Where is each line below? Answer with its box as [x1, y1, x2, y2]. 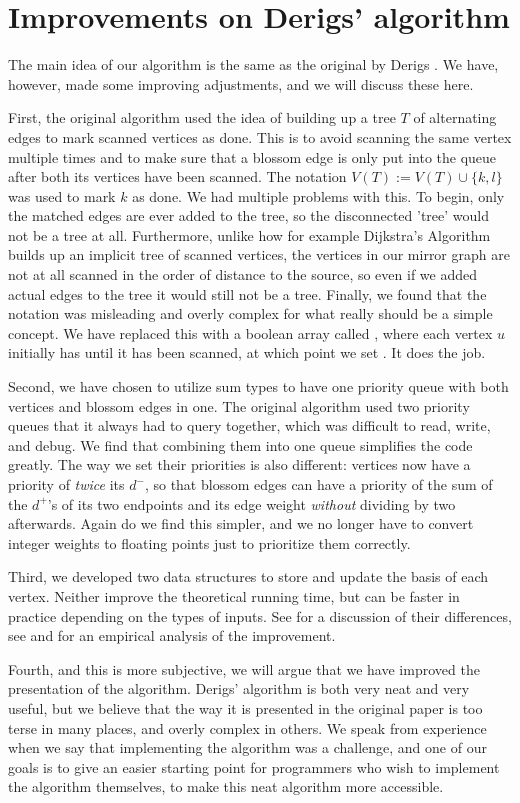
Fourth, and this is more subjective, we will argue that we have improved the [8, 658, 480, 679]
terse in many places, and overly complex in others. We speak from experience [8, 717, 487, 738]
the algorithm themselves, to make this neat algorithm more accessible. [8, 776, 444, 797]
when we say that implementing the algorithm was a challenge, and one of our [8, 737, 487, 758]
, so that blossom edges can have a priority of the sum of [144, 474, 493, 494]
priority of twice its [8, 474, 125, 494]
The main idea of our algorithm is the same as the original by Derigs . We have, [8, 54, 499, 75]
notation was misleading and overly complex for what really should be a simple [8, 303, 493, 324]
